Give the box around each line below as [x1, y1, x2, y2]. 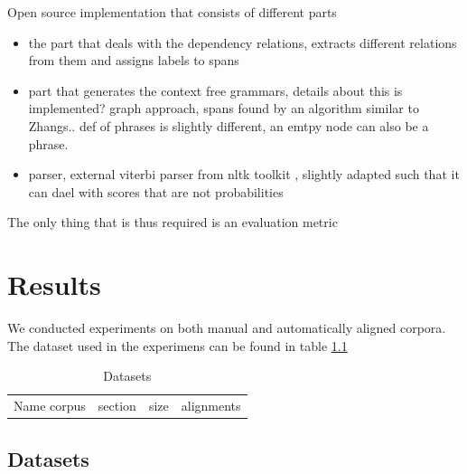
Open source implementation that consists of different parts [7, 3, 337, 21]
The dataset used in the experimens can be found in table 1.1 [7, 336, 348, 355]
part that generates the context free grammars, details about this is [28, 81, 403, 100]
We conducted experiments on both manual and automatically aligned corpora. [7, 318, 446, 337]
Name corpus [14, 396, 86, 415]
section [98, 396, 136, 415]
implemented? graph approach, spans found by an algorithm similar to [28, 99, 419, 118]
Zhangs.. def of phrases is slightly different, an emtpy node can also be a [28, 116, 429, 135]
